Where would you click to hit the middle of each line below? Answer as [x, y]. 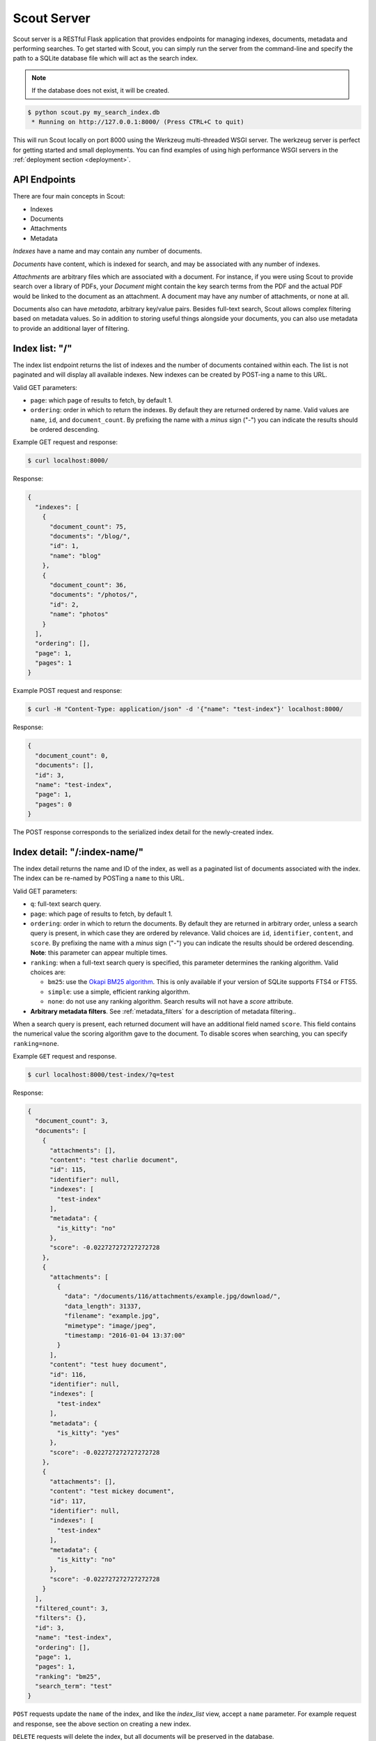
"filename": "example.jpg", [112, 1316]
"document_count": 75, [88, 526]
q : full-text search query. [66, 904]
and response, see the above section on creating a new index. [102, 1724]
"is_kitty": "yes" [88, 1432]
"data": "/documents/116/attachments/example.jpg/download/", [172, 1296]
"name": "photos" [79, 614]
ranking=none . [36, 1043]
